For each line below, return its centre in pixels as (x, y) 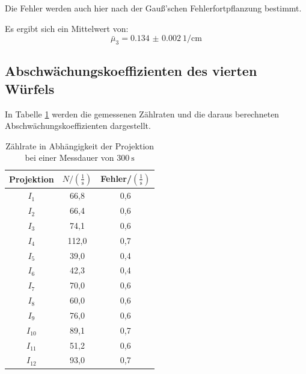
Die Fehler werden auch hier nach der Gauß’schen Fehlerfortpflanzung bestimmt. (153, 8)
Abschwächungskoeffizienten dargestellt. (78, 126)
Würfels (30, 88)
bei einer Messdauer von (69, 157)
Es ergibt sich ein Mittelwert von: (67, 28)
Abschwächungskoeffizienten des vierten (131, 71)
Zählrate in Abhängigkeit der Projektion (80, 145)
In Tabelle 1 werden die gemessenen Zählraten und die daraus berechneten (142, 114)
